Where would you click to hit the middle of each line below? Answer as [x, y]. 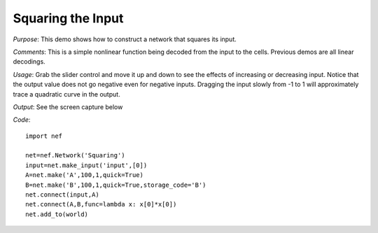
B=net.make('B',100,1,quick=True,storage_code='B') [116, 185]
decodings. [29, 62]
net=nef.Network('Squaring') [75, 155]
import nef [44, 136]
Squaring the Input [68, 18]
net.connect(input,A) [62, 195]
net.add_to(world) [57, 214]
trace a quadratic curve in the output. [66, 94]
